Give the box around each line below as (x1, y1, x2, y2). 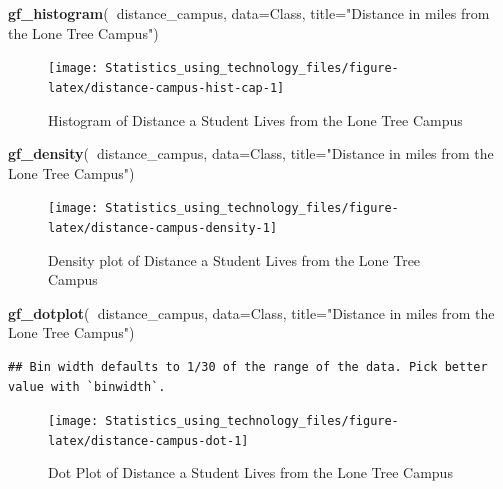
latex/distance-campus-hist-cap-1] (48, 80, 285, 95)
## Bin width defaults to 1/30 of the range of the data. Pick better (8, 359, 488, 374)
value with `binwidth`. (8, 379, 166, 394)
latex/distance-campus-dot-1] (48, 433, 249, 448)
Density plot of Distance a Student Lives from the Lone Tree (48, 249, 421, 270)
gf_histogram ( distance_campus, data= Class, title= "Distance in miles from (8, 3, 490, 23)
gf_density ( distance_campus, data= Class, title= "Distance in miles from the (8, 143, 494, 164)
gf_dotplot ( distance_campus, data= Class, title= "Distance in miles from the (8, 302, 495, 323)
